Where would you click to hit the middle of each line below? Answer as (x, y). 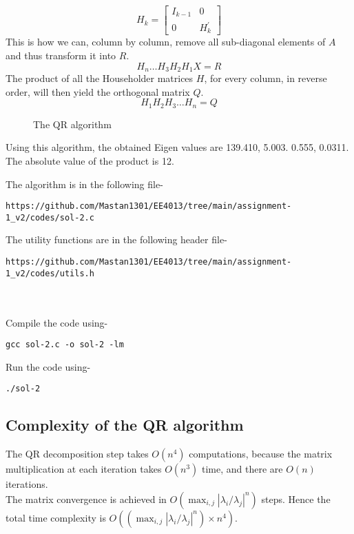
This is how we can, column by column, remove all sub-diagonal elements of (166, 42)
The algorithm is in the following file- (84, 184)
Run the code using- (48, 366)
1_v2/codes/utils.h (50, 273)
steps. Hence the (296, 499)
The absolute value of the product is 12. (90, 160)
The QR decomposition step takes (77, 454)
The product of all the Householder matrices (100, 78)
